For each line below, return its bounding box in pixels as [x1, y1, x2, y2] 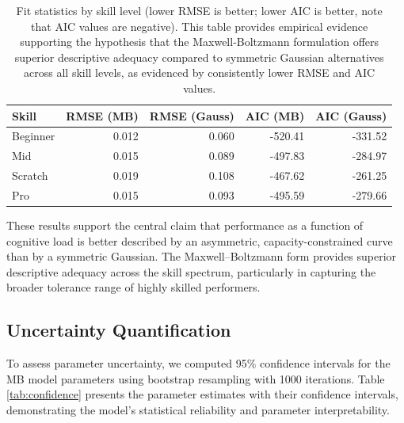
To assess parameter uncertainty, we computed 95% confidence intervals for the [6, 355, 391, 372]
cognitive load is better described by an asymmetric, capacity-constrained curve [6, 232, 393, 249]
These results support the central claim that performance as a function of [6, 217, 364, 234]
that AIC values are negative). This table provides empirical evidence [31, 17, 368, 34]
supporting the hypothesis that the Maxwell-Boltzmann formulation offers [20, 33, 379, 50]
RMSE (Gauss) [149, 107, 234, 124]
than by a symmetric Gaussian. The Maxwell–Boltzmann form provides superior [6, 248, 397, 265]
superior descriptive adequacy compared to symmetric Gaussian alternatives [14, 48, 384, 65]
